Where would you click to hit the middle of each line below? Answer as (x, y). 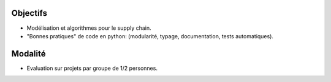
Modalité (29, 54)
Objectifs (29, 13)
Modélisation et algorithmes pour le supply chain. (89, 28)
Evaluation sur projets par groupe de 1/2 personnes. (92, 68)
